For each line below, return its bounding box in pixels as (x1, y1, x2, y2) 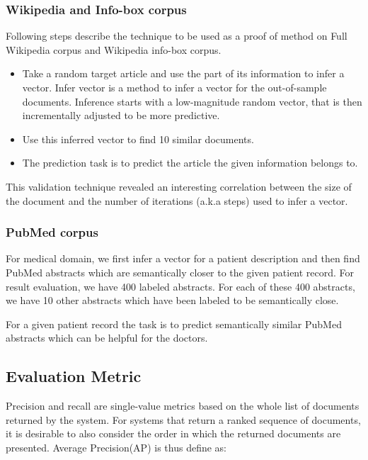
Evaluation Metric (6, 365, 142, 387)
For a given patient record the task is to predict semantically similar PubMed (6, 316, 342, 331)
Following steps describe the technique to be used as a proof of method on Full (6, 28, 347, 43)
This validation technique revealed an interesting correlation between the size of (6, 179, 352, 193)
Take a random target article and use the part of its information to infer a (22, 66, 345, 81)
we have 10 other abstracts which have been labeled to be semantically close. (6, 293, 339, 308)
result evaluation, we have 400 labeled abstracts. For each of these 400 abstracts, (6, 279, 355, 293)
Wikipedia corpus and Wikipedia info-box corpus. (6, 42, 222, 57)
